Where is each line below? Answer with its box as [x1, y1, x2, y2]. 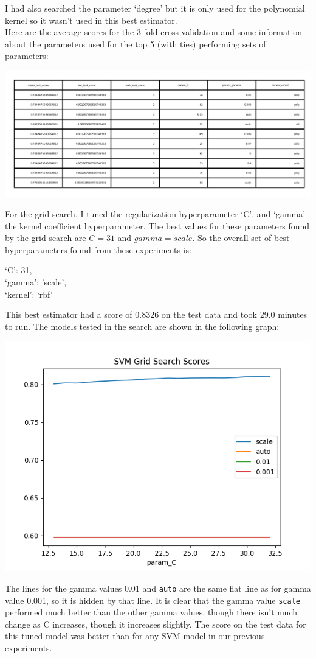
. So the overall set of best [192, 231, 290, 244]
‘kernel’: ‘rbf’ [5, 287, 53, 300]
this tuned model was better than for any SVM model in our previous [5, 629, 265, 642]
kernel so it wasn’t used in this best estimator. [5, 13, 177, 26]
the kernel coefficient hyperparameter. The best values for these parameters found [5, 219, 310, 232]
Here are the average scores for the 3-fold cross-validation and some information [5, 26, 303, 38]
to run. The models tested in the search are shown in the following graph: [5, 320, 280, 332]
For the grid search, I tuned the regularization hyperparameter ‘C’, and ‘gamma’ [5, 207, 306, 220]
